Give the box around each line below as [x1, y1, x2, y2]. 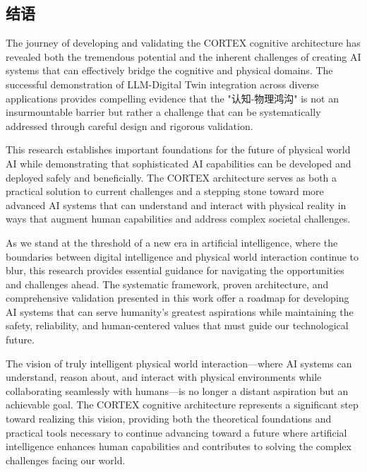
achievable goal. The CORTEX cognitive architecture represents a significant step [6, 397, 359, 412]
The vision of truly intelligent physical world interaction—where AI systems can [6, 355, 352, 370]
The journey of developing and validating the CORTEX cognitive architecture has [6, 35, 361, 50]
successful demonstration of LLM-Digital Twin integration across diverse [6, 76, 319, 91]
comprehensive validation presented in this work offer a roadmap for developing [6, 290, 349, 305]
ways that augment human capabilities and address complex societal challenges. [6, 211, 351, 226]
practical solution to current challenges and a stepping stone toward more [6, 184, 324, 199]
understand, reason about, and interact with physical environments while [6, 370, 322, 384]
